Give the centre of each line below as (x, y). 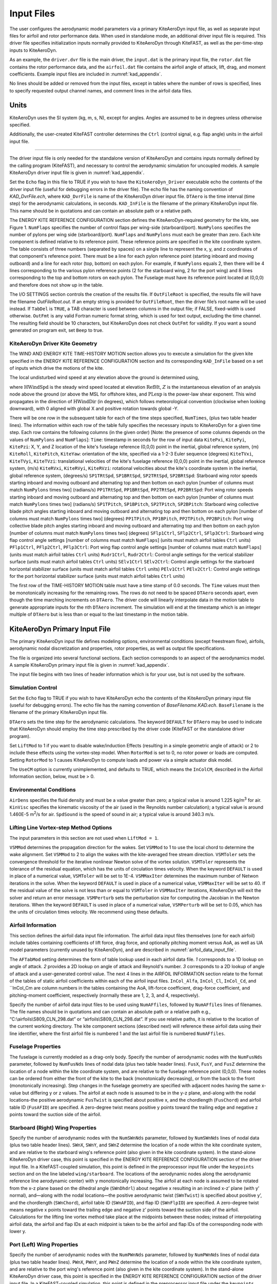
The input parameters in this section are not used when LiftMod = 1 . (84, 838)
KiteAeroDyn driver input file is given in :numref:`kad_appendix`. (77, 173)
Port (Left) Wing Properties (44, 1244)
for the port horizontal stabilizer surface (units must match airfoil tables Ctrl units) (97, 576)
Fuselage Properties (35, 1047)
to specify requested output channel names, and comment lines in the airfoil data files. (101, 90)
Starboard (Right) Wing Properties (53, 1127)
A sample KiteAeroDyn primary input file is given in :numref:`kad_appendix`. (89, 665)
